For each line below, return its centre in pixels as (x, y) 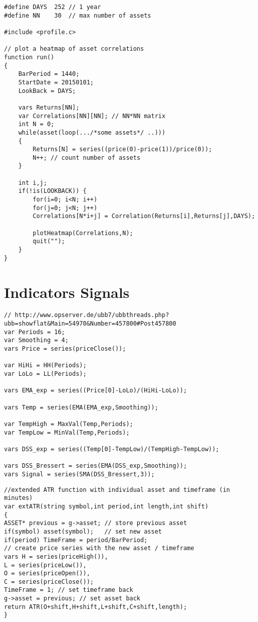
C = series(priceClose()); (49, 582)
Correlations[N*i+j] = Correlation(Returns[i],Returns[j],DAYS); (144, 216)
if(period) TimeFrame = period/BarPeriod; (76, 540)
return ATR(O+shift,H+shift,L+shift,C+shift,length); (96, 607)
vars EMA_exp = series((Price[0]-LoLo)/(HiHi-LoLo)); (96, 391)
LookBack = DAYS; (47, 91)
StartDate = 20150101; (56, 82)
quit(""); (49, 241)
